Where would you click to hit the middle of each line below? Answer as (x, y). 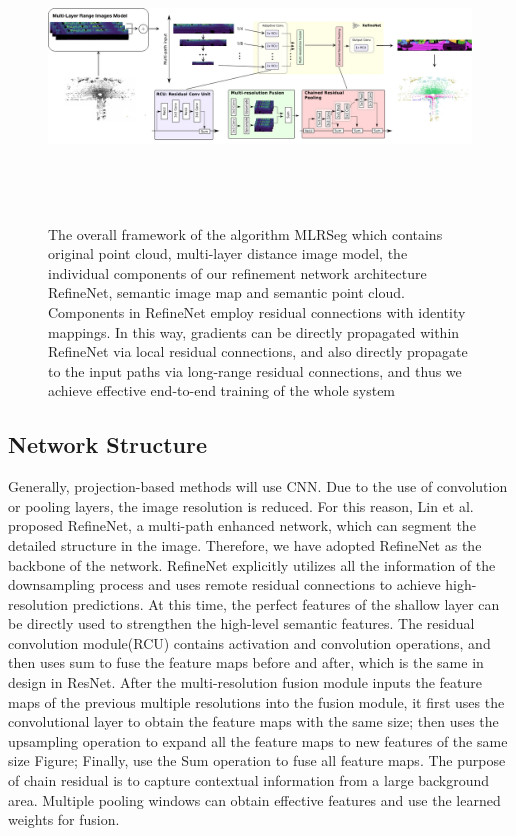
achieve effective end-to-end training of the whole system (222, 390)
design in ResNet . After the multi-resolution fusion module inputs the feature (245, 682)
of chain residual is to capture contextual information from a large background (249, 780)
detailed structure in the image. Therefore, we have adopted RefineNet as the (245, 544)
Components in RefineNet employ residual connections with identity (257, 311)
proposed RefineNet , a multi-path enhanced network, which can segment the (242, 525)
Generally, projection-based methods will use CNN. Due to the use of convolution (258, 486)
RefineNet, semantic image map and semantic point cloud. (226, 292)
